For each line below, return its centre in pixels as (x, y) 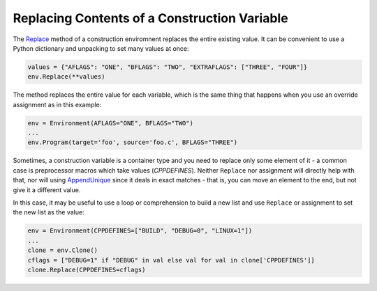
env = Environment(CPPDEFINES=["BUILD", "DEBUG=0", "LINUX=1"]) (140, 231)
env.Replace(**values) (66, 77)
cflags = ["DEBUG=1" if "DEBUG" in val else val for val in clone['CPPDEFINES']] (171, 260)
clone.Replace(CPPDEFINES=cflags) (87, 269)
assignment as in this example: (57, 104)
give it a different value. (47, 190)
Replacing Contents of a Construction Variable (151, 18)
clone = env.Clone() (62, 250)
